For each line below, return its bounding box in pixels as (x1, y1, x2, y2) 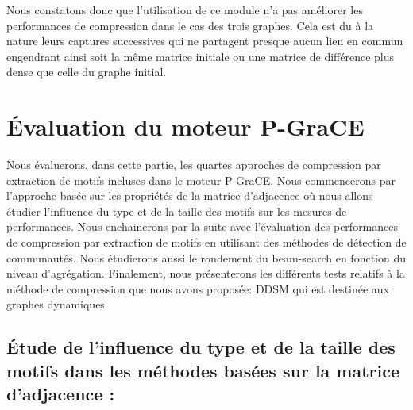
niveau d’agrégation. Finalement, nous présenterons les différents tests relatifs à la (6, 265, 405, 282)
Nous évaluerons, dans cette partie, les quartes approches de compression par (6, 156, 381, 173)
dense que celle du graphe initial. (6, 63, 167, 80)
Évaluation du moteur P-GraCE (6, 110, 365, 143)
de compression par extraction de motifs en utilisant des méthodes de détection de (6, 234, 407, 251)
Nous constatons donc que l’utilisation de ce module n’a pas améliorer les (6, 2, 363, 17)
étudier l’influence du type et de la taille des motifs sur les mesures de (6, 202, 347, 219)
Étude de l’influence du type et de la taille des (6, 335, 396, 359)
